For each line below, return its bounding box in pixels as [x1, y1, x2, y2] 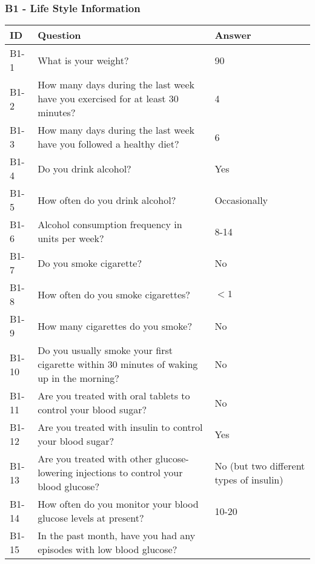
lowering [38, 465, 73, 480]
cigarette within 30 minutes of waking [38, 357, 198, 372]
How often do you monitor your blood [38, 497, 199, 511]
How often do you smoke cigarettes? [38, 287, 190, 301]
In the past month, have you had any [38, 528, 196, 543]
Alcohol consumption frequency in [38, 217, 182, 232]
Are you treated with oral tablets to [38, 389, 190, 403]
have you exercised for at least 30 [38, 91, 179, 106]
